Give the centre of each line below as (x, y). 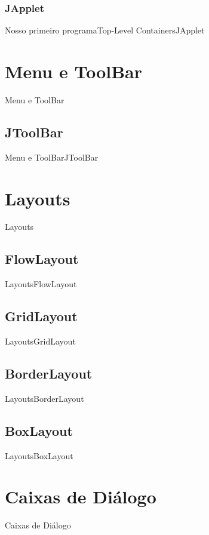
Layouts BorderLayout (44, 398)
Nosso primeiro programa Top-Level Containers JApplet (105, 30)
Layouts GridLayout (40, 341)
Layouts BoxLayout (39, 455)
